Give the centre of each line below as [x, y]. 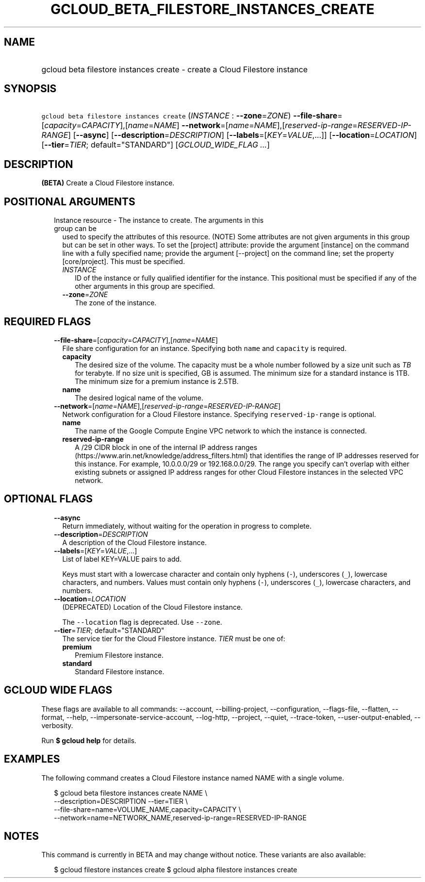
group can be [75, 229]
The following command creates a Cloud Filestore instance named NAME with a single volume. [193, 778]
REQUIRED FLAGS [48, 321]
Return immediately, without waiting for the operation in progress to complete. [187, 526]
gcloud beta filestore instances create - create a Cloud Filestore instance [175, 69]
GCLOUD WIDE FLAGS [58, 690]
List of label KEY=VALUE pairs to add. [122, 559]
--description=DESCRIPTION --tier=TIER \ [121, 801]
